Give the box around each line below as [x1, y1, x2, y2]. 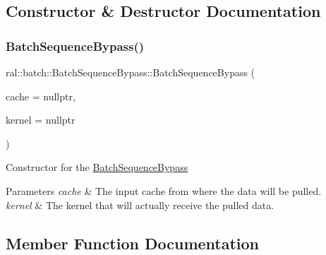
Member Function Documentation [6, 232, 260, 254]
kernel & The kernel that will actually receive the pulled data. [6, 197, 274, 212]
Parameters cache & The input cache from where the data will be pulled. [6, 183, 322, 198]
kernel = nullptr [6, 112, 76, 127]
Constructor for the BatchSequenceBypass [6, 160, 188, 174]
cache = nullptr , [6, 88, 76, 103]
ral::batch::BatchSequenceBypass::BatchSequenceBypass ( [6, 65, 255, 79]
